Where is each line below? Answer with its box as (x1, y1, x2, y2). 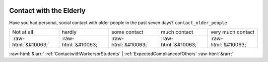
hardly (62, 29, 77, 35)
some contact (111, 29, 144, 35)
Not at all (12, 29, 33, 35)
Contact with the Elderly (9, 6, 86, 15)
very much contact (210, 29, 255, 35)
